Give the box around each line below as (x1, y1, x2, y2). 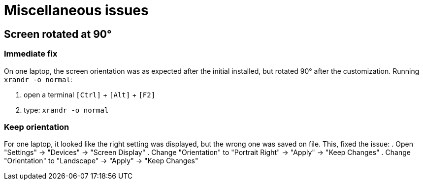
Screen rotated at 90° (4, 28, 112, 40)
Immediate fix (4, 49, 58, 59)
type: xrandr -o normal (24, 105, 109, 114)
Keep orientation (4, 122, 69, 132)
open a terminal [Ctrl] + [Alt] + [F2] (24, 90, 156, 99)
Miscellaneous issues (4, 2, 149, 19)
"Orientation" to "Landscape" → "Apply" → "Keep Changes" (4, 156, 198, 165)
